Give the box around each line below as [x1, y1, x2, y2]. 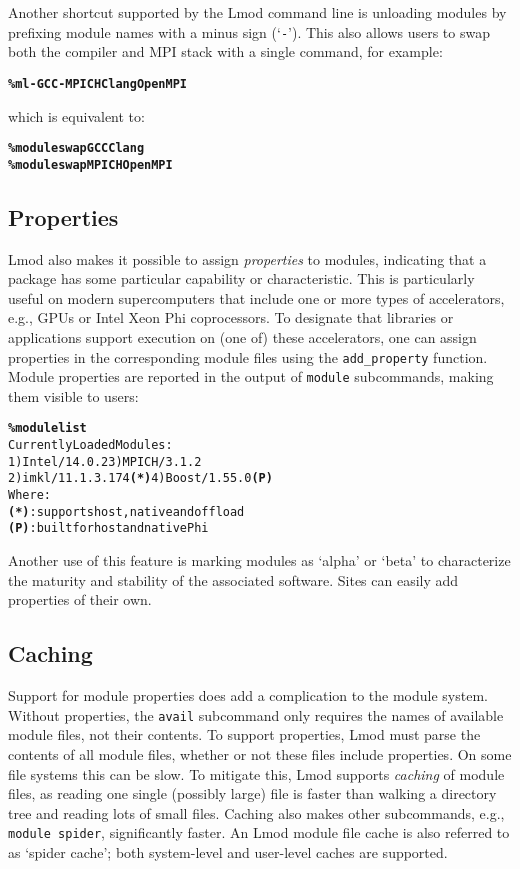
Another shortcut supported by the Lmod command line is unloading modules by [8, 2, 507, 22]
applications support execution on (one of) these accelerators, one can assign [8, 326, 477, 347]
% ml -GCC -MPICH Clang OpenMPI [8, 76, 188, 91]
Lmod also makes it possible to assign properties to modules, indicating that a [8, 248, 487, 269]
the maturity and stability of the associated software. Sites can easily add [8, 569, 459, 590]
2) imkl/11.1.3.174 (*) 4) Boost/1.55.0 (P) [8, 471, 273, 486]
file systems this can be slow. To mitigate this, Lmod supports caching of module [8, 763, 505, 784]
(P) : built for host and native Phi [8, 521, 209, 536]
